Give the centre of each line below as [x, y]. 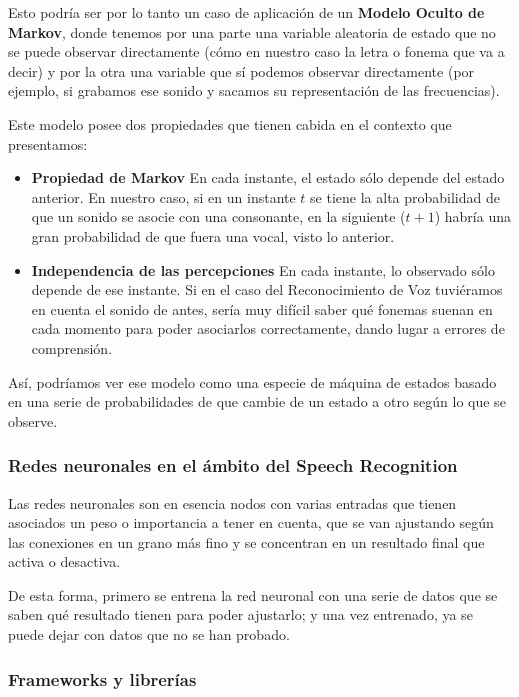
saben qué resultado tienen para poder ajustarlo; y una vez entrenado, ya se [240, 614]
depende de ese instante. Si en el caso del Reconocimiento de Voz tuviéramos [267, 289]
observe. [33, 420]
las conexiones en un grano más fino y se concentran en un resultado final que [246, 541]
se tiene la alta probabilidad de [405, 196]
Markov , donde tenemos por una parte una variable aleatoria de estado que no [252, 31]
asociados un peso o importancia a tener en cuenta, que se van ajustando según [251, 522]
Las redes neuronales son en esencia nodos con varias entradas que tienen [232, 502]
